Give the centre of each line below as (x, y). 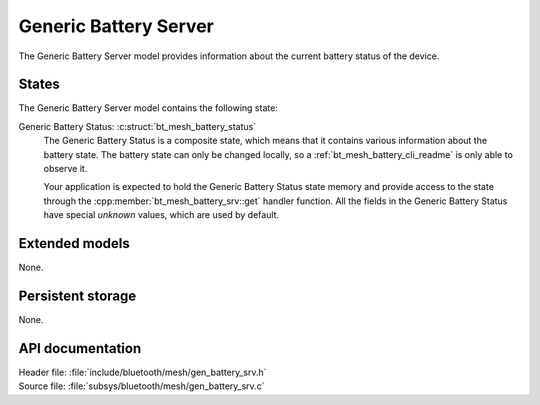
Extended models (74, 243)
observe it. (65, 169)
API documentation (80, 348)
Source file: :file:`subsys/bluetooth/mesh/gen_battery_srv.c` (141, 386)
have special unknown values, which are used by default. (161, 215)
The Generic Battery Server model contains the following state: (148, 108)
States (39, 84)
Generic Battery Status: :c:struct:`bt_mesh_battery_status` (137, 126)
